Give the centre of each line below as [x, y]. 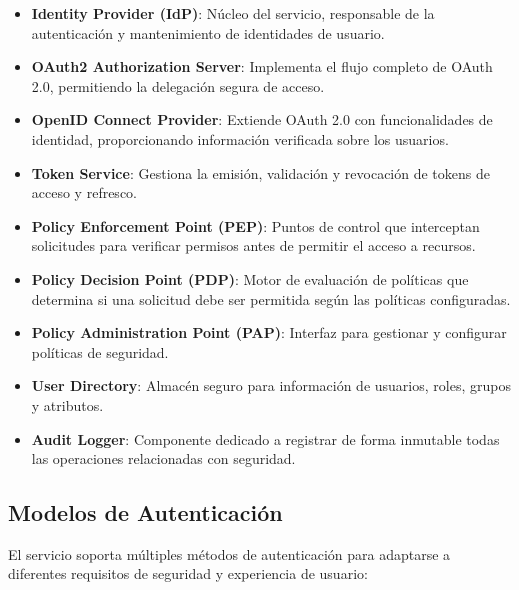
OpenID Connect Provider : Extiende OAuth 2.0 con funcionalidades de [262, 119]
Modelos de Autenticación [145, 512]
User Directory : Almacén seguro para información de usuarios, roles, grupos [271, 385]
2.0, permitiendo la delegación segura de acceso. [178, 85]
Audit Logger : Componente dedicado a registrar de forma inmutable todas [265, 438]
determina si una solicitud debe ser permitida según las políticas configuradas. [271, 298]
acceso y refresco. [84, 192]
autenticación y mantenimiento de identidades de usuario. [208, 32]
